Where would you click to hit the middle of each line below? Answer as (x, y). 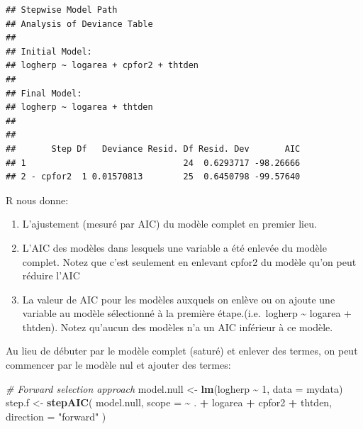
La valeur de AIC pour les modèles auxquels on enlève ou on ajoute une (179, 299)
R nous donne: (37, 200)
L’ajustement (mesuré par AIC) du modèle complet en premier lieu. (169, 224)
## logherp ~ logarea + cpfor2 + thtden (102, 66)
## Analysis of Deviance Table (79, 24)
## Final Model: (44, 93)
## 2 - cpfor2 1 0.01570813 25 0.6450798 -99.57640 (153, 177)
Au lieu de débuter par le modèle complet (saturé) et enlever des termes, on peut (182, 351)
